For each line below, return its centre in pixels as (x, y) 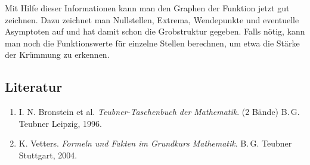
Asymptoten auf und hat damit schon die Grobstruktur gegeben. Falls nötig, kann (155, 31)
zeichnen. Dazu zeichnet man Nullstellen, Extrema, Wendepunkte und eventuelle (152, 19)
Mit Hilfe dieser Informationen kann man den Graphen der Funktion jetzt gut (147, 8)
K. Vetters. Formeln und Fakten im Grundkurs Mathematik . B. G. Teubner (155, 143)
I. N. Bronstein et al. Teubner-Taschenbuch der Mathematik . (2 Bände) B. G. (159, 112)
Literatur (34, 87)
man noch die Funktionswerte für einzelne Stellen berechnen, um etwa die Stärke (152, 43)
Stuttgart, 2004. (48, 155)
